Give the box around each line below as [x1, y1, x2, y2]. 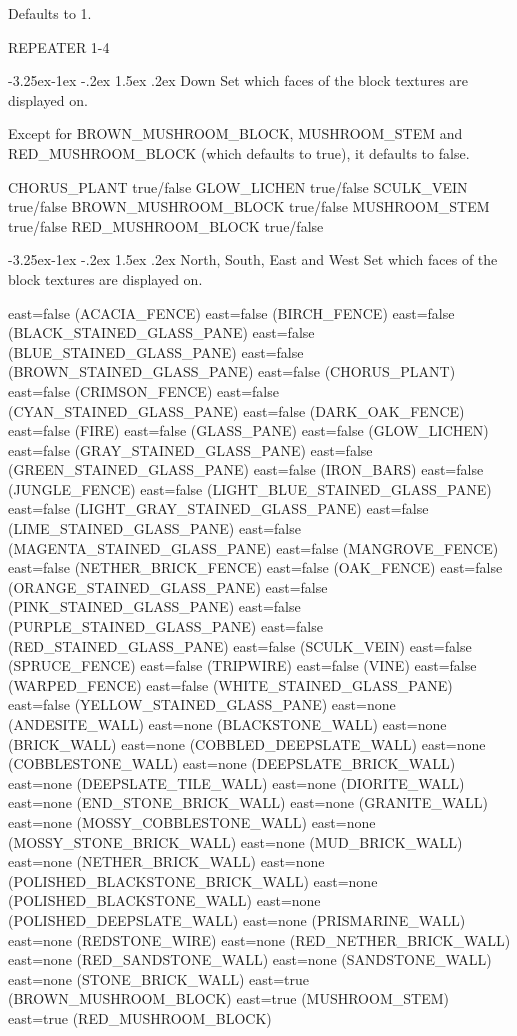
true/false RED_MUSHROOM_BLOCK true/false [8, 215, 324, 236]
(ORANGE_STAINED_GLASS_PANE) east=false [8, 576, 328, 597]
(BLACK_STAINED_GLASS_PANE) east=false [8, 322, 315, 343]
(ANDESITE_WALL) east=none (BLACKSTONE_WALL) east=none [8, 714, 447, 734]
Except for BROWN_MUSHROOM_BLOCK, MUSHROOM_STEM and [8, 123, 463, 144]
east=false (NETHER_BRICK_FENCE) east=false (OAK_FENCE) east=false [8, 557, 503, 578]
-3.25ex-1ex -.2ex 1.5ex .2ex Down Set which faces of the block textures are [8, 70, 469, 91]
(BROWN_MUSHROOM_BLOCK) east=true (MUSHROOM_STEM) [8, 988, 449, 1009]
